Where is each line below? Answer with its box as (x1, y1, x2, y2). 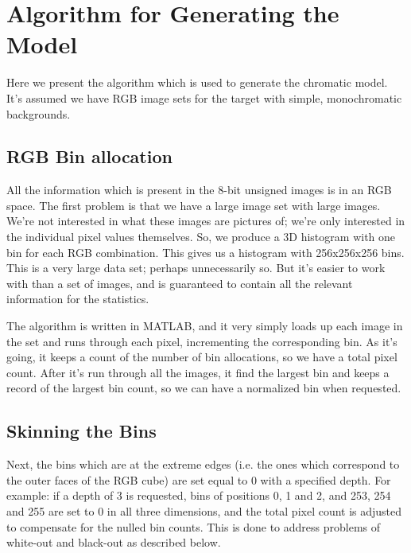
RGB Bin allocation (6, 144, 173, 169)
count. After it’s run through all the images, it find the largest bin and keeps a (6, 364, 390, 380)
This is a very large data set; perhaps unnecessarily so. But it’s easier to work (6, 259, 386, 276)
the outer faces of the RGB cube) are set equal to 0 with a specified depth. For (6, 471, 391, 488)
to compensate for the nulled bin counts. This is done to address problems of (6, 518, 381, 535)
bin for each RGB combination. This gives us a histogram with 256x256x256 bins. (6, 243, 405, 260)
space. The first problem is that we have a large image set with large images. (6, 197, 381, 213)
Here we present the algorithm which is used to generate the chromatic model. (6, 74, 388, 91)
